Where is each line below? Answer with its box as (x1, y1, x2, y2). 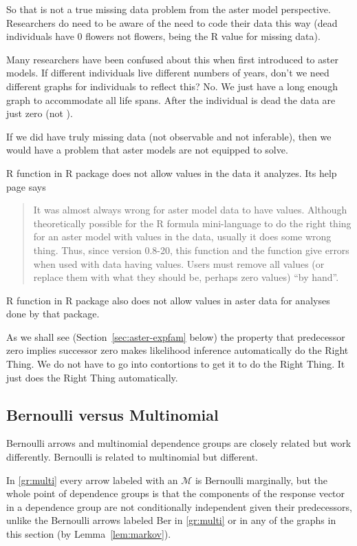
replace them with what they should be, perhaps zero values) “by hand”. (33, 270, 339, 284)
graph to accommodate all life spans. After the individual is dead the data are (6, 92, 336, 107)
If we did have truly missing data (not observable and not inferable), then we (6, 129, 332, 143)
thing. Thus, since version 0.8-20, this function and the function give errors (33, 242, 349, 257)
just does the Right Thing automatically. (6, 370, 178, 384)
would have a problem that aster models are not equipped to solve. (6, 143, 288, 157)
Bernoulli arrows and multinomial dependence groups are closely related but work (6, 436, 351, 450)
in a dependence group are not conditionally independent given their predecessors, (6, 499, 352, 514)
